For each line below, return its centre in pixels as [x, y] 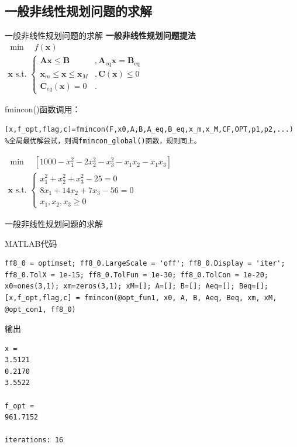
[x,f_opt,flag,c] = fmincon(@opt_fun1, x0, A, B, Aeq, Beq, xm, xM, [141, 298]
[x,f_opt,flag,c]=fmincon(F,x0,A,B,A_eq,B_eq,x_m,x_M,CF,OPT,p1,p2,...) [149, 129]
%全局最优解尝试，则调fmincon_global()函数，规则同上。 [103, 141]
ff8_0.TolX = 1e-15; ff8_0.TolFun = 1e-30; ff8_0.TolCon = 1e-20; [137, 275]
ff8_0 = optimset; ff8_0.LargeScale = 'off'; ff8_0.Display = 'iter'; [145, 264]
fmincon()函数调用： [43, 109]
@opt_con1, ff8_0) [40, 309]
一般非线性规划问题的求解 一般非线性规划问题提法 [100, 35]
